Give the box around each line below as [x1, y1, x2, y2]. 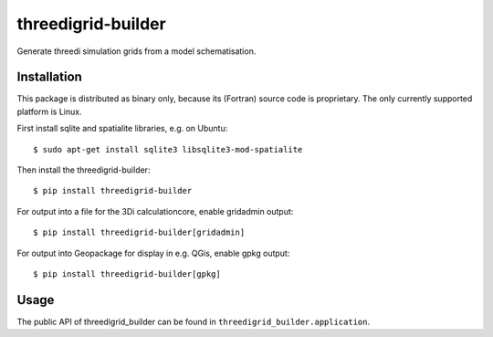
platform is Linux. [16, 106, 82, 117]
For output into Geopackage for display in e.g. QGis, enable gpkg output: [16, 247, 290, 258]
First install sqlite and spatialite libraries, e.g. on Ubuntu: [16, 123, 228, 134]
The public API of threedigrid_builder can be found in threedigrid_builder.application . [16, 316, 370, 327]
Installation [16, 69, 82, 85]
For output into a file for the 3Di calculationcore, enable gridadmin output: [16, 205, 294, 216]
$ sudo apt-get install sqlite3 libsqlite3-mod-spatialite [33, 144, 303, 154]
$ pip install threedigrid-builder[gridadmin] [33, 227, 246, 237]
